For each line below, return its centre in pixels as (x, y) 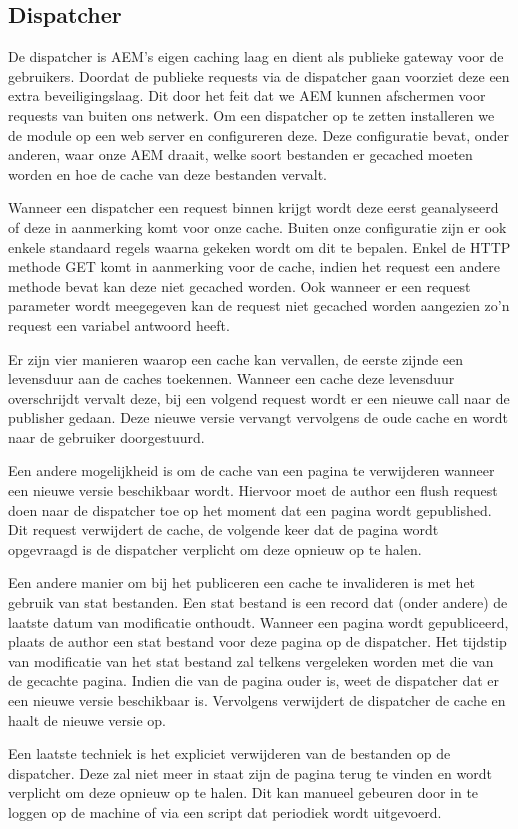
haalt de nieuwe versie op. (87, 719)
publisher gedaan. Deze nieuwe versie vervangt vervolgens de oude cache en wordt (258, 417)
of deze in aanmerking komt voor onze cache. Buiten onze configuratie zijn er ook (257, 226)
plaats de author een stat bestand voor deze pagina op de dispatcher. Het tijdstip (257, 641)
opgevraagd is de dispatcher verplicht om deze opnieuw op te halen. (215, 548)
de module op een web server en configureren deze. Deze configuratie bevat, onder (258, 134)
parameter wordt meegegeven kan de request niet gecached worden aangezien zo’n (259, 305)
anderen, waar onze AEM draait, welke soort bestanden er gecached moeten (240, 154)
